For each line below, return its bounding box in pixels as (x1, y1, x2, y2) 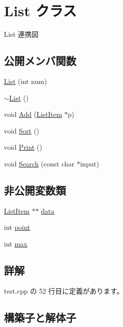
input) (80, 158, 99, 168)
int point (4, 222, 31, 232)
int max (4, 238, 28, 248)
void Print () (4, 142, 42, 152)
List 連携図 (4, 29, 39, 39)
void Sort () (4, 125, 39, 136)
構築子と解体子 (4, 309, 76, 325)
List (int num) (4, 76, 47, 86)
